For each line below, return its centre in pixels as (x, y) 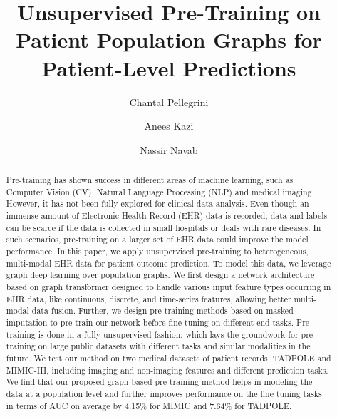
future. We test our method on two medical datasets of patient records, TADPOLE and (168, 357)
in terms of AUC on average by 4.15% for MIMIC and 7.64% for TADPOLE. (149, 405)
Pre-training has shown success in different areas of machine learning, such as (150, 180)
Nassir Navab (169, 149)
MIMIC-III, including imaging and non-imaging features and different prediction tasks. (167, 370)
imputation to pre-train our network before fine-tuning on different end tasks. (150, 322)
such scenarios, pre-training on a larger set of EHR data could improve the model (157, 239)
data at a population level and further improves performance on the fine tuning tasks (164, 393)
